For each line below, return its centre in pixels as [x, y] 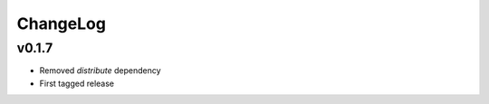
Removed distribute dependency [101, 71]
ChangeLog [61, 24]
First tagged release [77, 83]
